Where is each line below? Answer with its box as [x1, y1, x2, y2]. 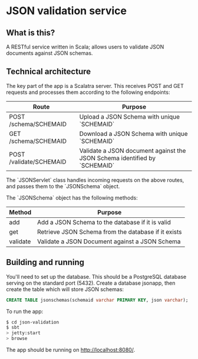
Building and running [6, 257, 84, 267]
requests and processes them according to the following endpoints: [6, 89, 170, 96]
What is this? [6, 28, 55, 38]
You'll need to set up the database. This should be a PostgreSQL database [6, 273, 187, 280]
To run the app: [6, 308, 44, 315]
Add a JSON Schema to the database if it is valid [37, 218, 171, 226]
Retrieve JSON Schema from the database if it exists [37, 227, 182, 236]
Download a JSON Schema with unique [79, 129, 188, 138]
